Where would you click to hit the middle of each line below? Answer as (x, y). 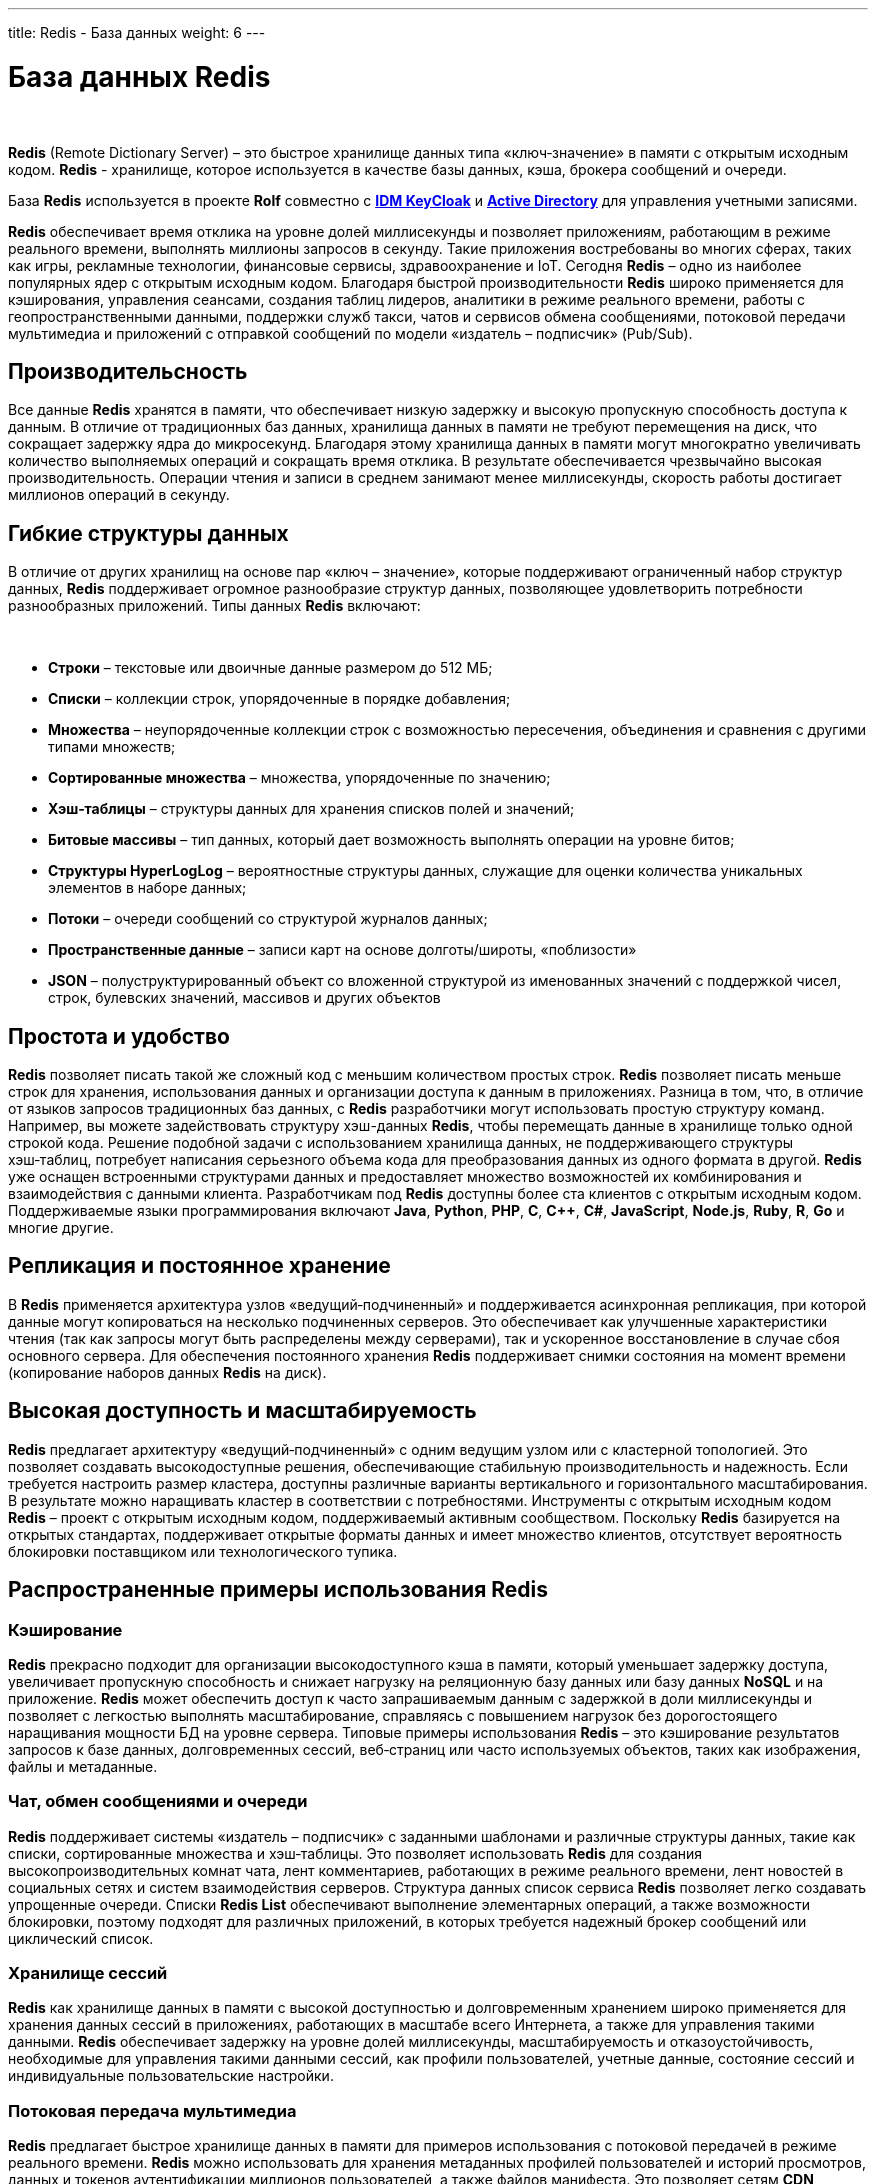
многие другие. (61, 1228)
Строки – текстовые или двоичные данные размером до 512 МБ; (270, 668)
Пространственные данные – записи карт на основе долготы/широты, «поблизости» (342, 950)
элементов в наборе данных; (147, 888)
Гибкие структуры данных (148, 533)
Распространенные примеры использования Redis (278, 1590)
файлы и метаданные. (83, 1766)
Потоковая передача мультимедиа (152, 2110)
